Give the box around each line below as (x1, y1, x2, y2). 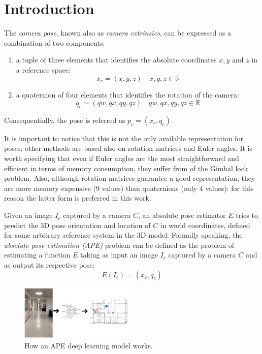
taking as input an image (80, 249, 158, 260)
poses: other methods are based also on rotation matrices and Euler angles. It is (4, 143, 253, 153)
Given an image (4, 210, 53, 220)
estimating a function (4, 249, 71, 260)
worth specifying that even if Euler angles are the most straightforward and (4, 153, 239, 164)
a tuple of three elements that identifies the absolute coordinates (16, 54, 217, 65)
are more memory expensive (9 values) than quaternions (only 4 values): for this (4, 182, 254, 193)
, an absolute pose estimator (138, 210, 226, 220)
